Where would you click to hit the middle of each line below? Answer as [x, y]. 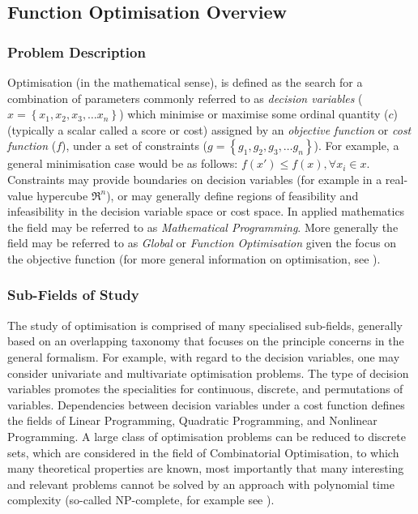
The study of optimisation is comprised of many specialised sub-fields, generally [205, 325]
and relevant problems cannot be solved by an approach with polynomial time [201, 484]
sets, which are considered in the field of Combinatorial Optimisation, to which [203, 452]
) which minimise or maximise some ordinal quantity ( [254, 114]
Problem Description [77, 51]
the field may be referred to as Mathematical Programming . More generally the [203, 227]
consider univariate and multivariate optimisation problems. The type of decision [208, 373]
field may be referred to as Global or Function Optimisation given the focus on [202, 243]
